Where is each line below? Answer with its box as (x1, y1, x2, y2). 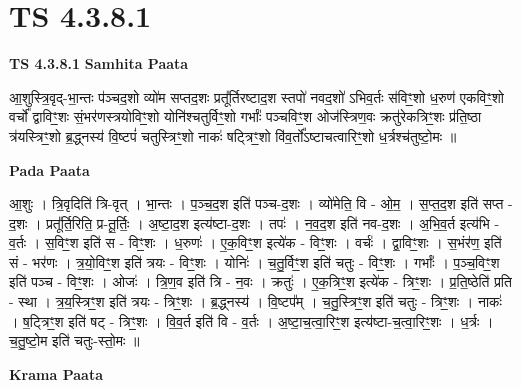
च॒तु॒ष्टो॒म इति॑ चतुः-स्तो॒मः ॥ (9, 330, 140, 351)
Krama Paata (9, 363, 103, 384)
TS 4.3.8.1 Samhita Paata (9, 53, 189, 74)
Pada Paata (9, 159, 90, 180)
